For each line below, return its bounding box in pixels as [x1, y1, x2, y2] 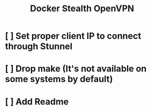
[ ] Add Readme [5, 96, 69, 107]
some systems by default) [5, 74, 113, 85]
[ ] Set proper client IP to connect [5, 30, 142, 42]
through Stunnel [5, 41, 72, 52]
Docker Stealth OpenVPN [30, 3, 134, 14]
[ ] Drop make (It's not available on [5, 63, 147, 74]
